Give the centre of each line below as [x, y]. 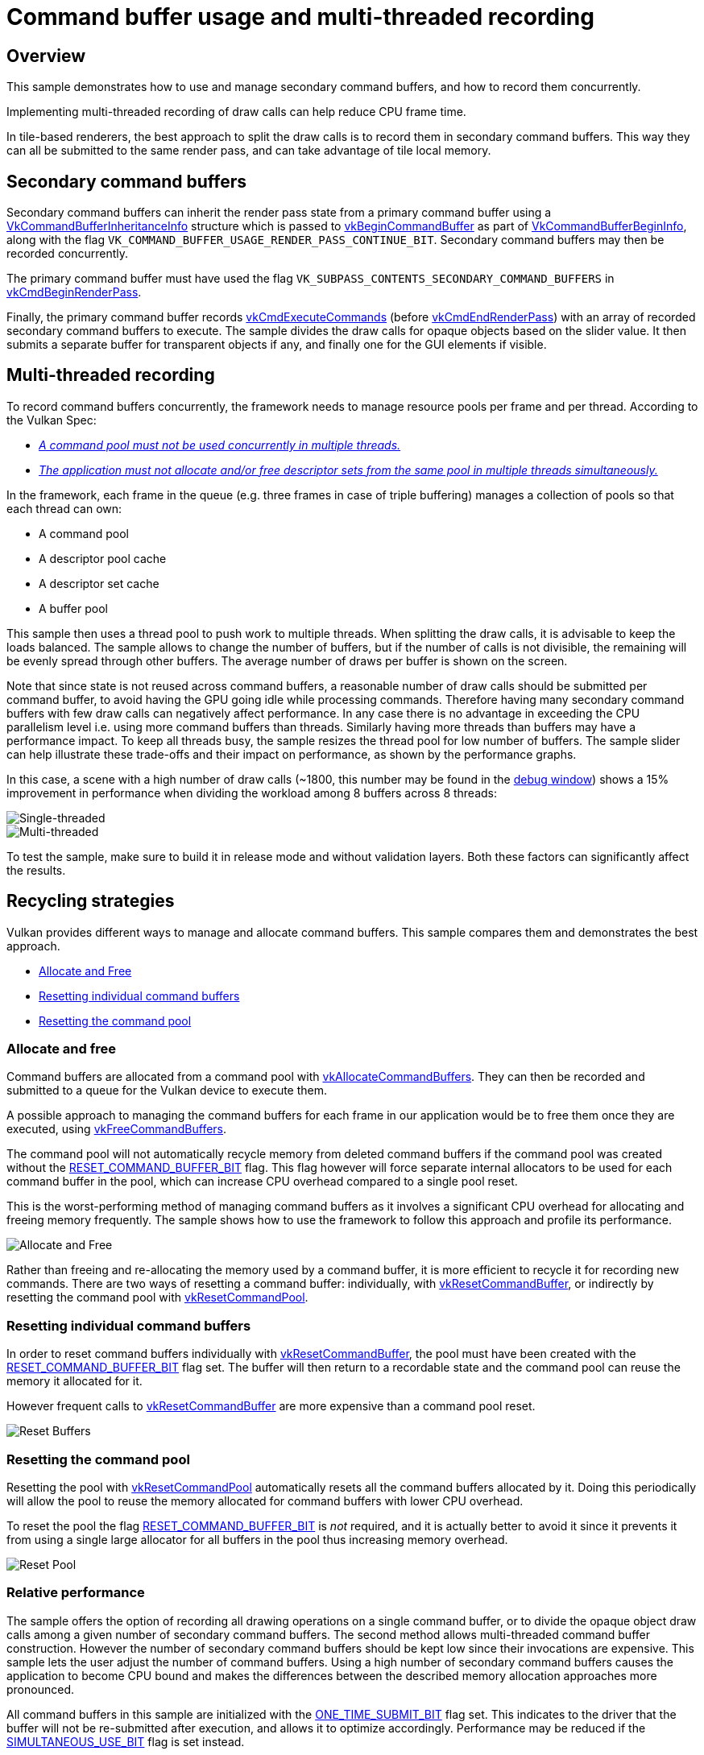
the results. [36, 870]
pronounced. [40, 1689]
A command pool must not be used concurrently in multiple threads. [220, 445]
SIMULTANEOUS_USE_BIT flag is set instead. [126, 1741]
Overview [46, 56]
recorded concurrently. [68, 254]
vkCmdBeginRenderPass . [74, 292]
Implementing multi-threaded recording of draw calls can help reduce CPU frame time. [236, 112]
